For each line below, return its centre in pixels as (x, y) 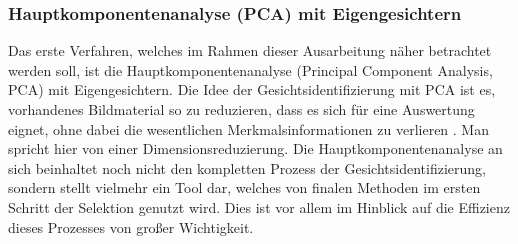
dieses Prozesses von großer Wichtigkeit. (131, 226)
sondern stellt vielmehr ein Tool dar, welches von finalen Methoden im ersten (244, 187)
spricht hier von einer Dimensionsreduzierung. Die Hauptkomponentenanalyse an (255, 148)
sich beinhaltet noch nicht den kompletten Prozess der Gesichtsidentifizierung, (247, 167)
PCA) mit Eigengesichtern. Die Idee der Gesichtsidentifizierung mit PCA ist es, (252, 89)
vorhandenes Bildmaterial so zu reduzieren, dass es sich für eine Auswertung (241, 109)
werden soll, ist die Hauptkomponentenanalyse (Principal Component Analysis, (250, 69)
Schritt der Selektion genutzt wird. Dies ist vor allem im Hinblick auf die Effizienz (259, 206)
